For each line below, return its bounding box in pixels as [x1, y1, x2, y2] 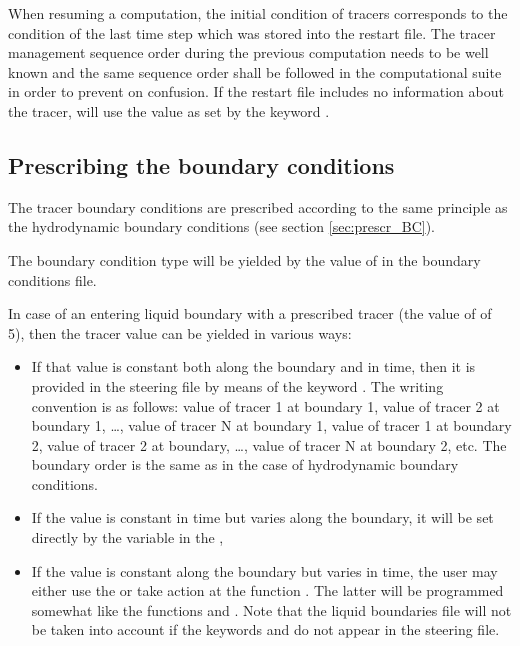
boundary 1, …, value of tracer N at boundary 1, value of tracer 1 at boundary [31, 415, 512, 436]
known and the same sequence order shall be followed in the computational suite [8, 61, 502, 82]
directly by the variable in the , [31, 527, 224, 548]
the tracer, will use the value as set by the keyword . [8, 100, 330, 121]
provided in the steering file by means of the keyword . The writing [31, 375, 444, 396]
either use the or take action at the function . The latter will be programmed [31, 580, 504, 601]
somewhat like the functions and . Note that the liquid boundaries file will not [31, 599, 512, 620]
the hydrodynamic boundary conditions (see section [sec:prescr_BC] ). [8, 216, 435, 237]
